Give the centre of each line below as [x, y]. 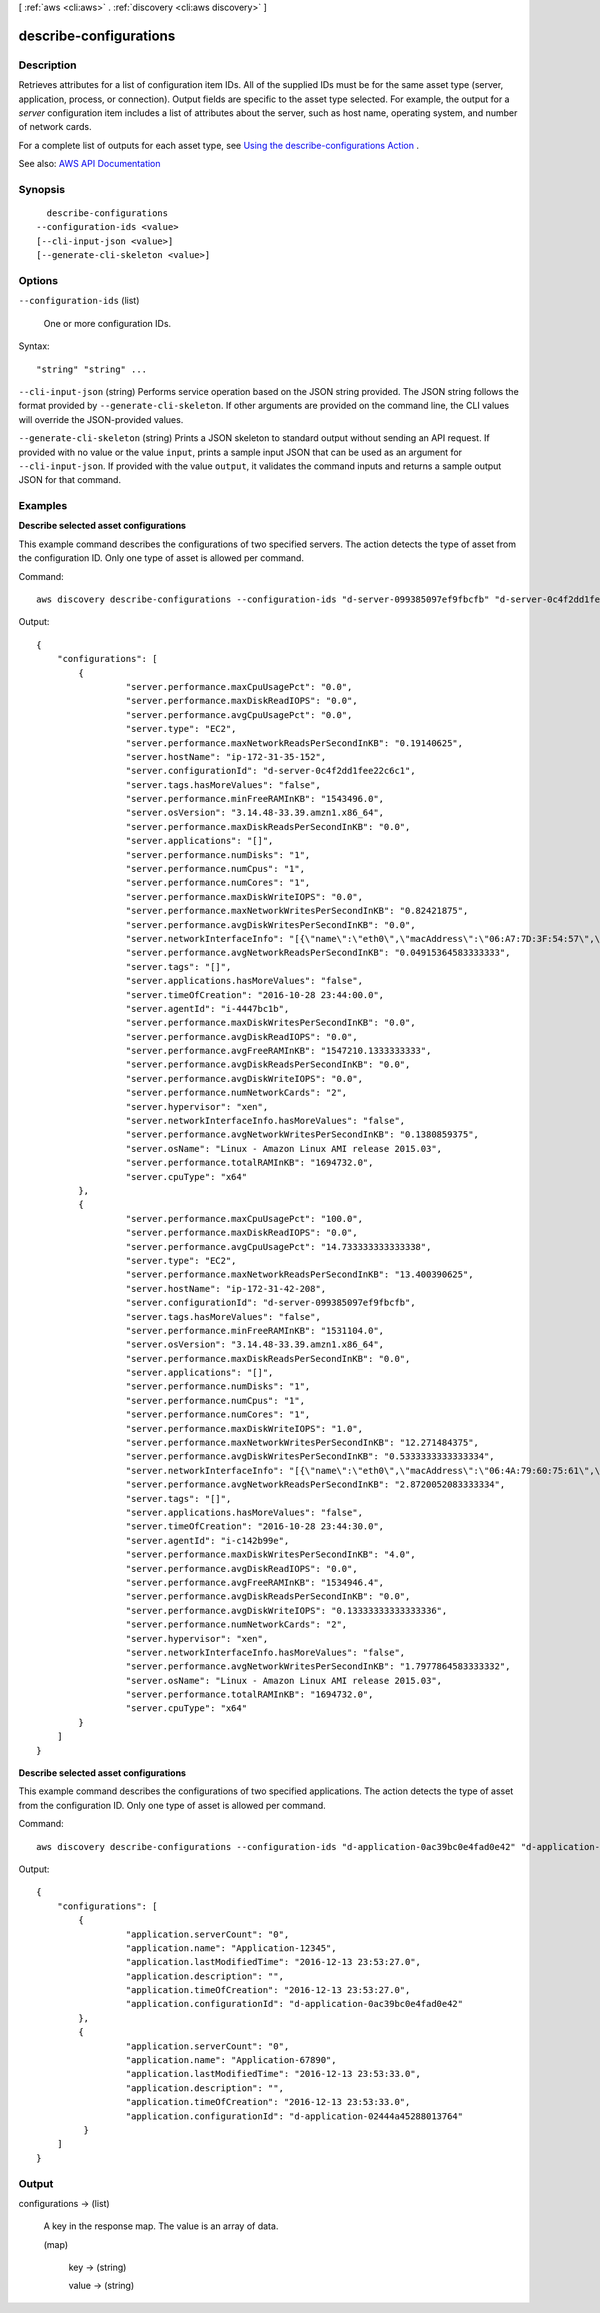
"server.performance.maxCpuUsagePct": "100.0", [244, 1218]
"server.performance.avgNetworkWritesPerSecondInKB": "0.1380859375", [302, 1134]
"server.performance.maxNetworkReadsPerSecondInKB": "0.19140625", [294, 743]
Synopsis [41, 189]
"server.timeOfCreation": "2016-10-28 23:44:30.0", [255, 1526]
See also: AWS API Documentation [89, 164]
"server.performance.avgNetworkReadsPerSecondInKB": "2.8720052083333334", [315, 1484]
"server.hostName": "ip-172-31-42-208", [226, 1288]
